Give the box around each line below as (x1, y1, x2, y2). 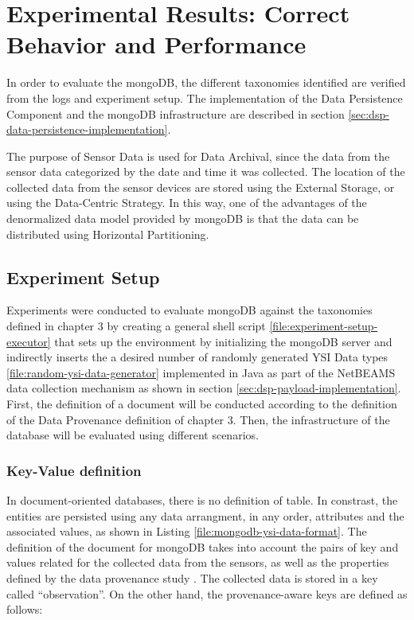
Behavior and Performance (6, 28, 307, 60)
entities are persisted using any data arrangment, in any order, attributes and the (6, 507, 404, 524)
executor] (6, 333, 51, 349)
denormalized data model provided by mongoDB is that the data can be (6, 210, 359, 227)
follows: (6, 601, 43, 618)
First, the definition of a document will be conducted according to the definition (6, 396, 397, 412)
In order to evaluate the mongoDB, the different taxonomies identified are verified (6, 74, 406, 91)
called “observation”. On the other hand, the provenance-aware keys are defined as (6, 585, 408, 602)
